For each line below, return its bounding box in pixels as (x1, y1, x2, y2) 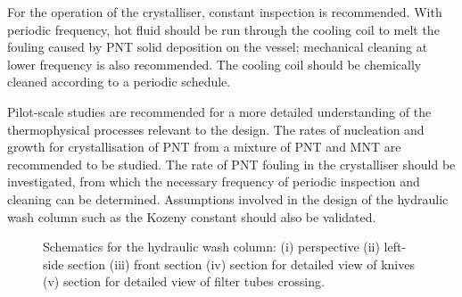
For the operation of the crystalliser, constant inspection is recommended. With (7, 3, 442, 21)
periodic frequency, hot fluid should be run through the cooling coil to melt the (7, 20, 440, 38)
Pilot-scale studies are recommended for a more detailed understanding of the (7, 102, 432, 120)
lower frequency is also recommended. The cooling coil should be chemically (7, 54, 422, 73)
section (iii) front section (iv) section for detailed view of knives (68, 254, 415, 273)
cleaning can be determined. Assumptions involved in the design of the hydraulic (7, 189, 449, 208)
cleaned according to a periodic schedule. (7, 72, 231, 91)
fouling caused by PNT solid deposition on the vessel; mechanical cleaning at (7, 37, 428, 56)
